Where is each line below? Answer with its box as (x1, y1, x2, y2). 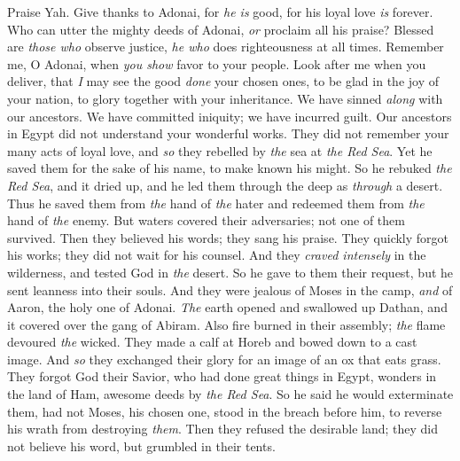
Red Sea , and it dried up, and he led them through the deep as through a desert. (7, 176, 443, 194)
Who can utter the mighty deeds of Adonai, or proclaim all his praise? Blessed (7, 20, 434, 38)
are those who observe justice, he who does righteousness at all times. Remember (7, 37, 444, 56)
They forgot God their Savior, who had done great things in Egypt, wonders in (7, 367, 437, 386)
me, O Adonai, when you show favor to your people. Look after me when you (7, 54, 426, 73)
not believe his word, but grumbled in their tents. (7, 436, 276, 455)
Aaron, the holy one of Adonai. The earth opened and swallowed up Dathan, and (7, 298, 448, 316)
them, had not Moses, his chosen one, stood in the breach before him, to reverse (7, 402, 442, 420)
